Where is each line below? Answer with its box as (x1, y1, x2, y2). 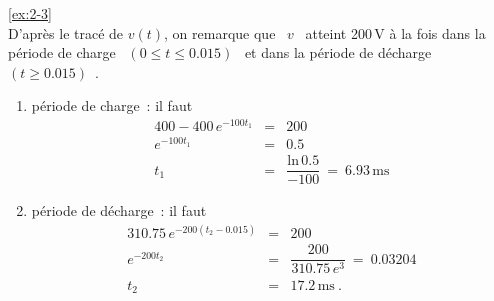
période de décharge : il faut (31, 200, 207, 221)
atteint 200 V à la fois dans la (305, 22, 486, 43)
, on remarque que (164, 22, 276, 43)
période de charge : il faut (31, 95, 193, 116)
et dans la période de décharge (244, 42, 432, 63)
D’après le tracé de (8, 22, 124, 43)
